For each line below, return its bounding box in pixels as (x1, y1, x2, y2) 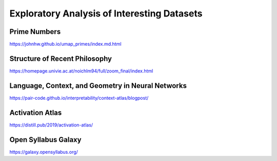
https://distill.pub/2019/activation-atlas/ (9, 121, 93, 128)
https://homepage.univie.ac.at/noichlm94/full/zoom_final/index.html (9, 67, 153, 74)
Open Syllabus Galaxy (9, 135, 82, 144)
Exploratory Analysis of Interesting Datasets (9, 8, 203, 19)
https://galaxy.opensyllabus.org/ (9, 149, 78, 155)
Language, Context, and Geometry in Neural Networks (9, 81, 187, 90)
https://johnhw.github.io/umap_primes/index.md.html (9, 41, 122, 47)
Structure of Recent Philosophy (9, 54, 112, 63)
